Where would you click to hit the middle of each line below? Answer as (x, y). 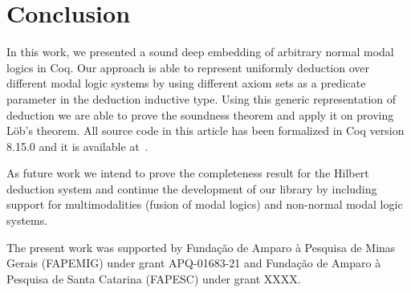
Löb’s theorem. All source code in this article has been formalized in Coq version (205, 130)
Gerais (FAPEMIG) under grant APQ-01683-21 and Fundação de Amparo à (194, 263)
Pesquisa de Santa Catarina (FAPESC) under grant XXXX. (154, 278)
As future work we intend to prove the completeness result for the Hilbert (188, 173)
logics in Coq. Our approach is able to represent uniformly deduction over (188, 67)
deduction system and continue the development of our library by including (192, 188)
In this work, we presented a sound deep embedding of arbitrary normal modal (200, 52)
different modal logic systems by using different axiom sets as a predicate (186, 83)
